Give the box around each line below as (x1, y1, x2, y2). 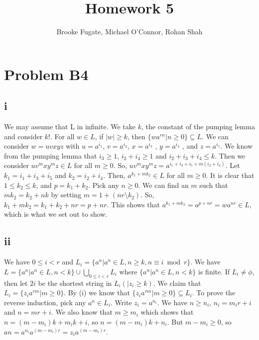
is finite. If (198, 266, 230, 276)
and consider (4, 131, 43, 141)
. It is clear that (206, 170, 255, 180)
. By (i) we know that (64, 287, 130, 298)
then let (4, 277, 28, 288)
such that (199, 179, 228, 190)
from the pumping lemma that (4, 150, 97, 161)
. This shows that (107, 199, 160, 209)
